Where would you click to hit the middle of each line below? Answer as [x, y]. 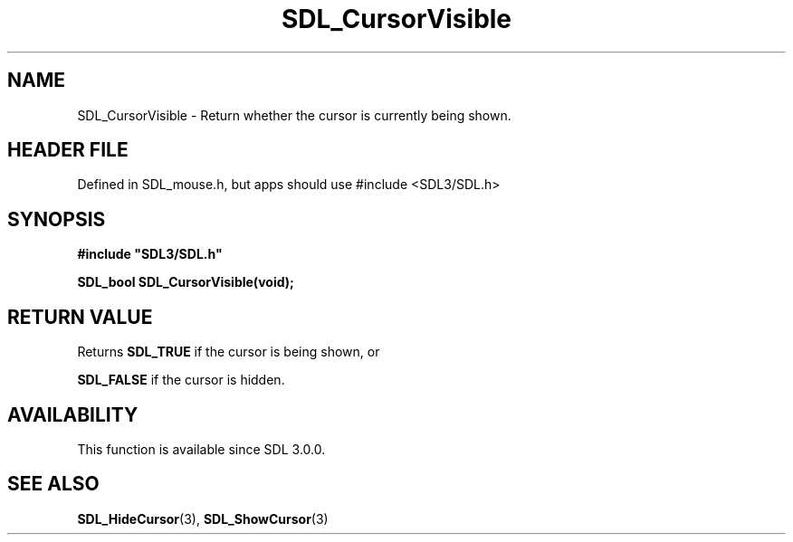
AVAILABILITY [73, 414]
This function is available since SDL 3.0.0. [201, 449]
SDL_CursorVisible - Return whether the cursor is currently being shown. [294, 115]
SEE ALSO [53, 484]
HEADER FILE [68, 150]
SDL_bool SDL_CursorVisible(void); [186, 282]
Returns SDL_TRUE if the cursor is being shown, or [229, 352]
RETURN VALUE [80, 317]
